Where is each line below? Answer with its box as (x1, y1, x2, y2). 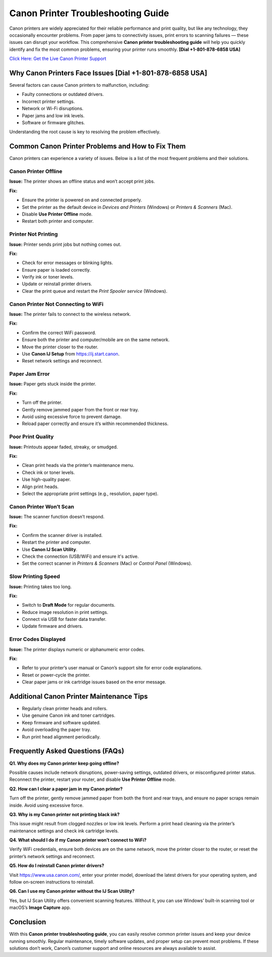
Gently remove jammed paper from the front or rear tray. (22, 406, 139, 412)
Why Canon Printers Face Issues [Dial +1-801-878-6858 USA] (9, 69, 208, 77)
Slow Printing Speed (9, 573, 60, 580)
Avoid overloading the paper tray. (22, 727, 91, 733)
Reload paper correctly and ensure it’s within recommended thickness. (22, 420, 169, 427)
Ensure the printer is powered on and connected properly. (22, 197, 142, 203)
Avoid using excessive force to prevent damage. (22, 414, 122, 420)
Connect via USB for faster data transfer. (22, 616, 107, 622)
